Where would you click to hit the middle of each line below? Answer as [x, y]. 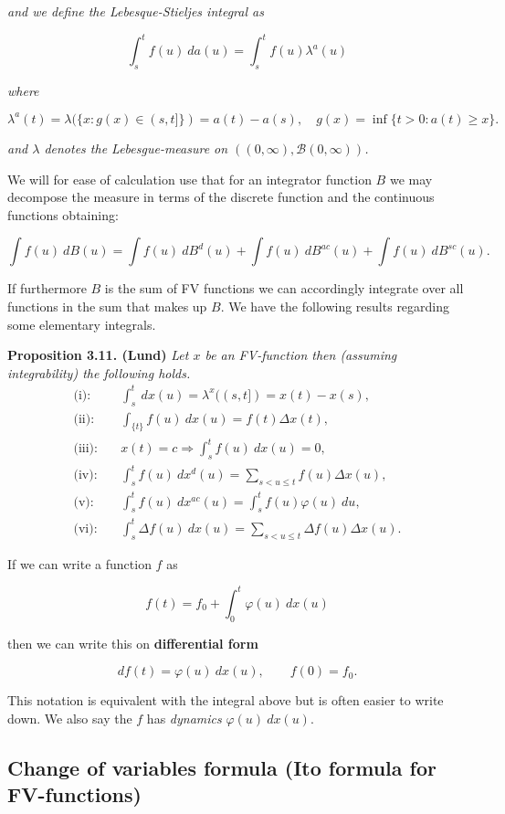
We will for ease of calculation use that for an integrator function [189, 179]
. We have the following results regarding [335, 306]
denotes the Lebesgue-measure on [136, 148]
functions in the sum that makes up [107, 306]
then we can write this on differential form [133, 643]
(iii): [85, 449]
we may [411, 179]
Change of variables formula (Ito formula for [222, 767]
